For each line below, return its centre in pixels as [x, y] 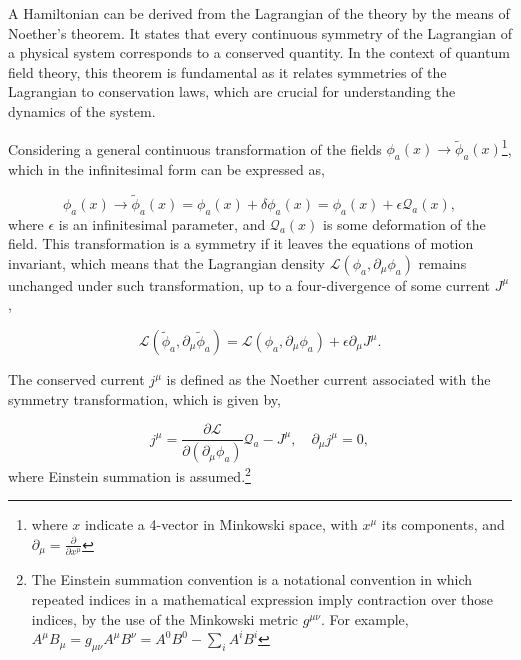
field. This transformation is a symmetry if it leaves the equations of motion [241, 243]
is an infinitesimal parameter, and [162, 223]
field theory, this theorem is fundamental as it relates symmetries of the [227, 71]
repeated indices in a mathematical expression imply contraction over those [262, 598]
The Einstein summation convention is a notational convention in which [252, 579]
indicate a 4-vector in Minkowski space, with [221, 524]
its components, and [443, 524]
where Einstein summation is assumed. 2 [129, 474]
